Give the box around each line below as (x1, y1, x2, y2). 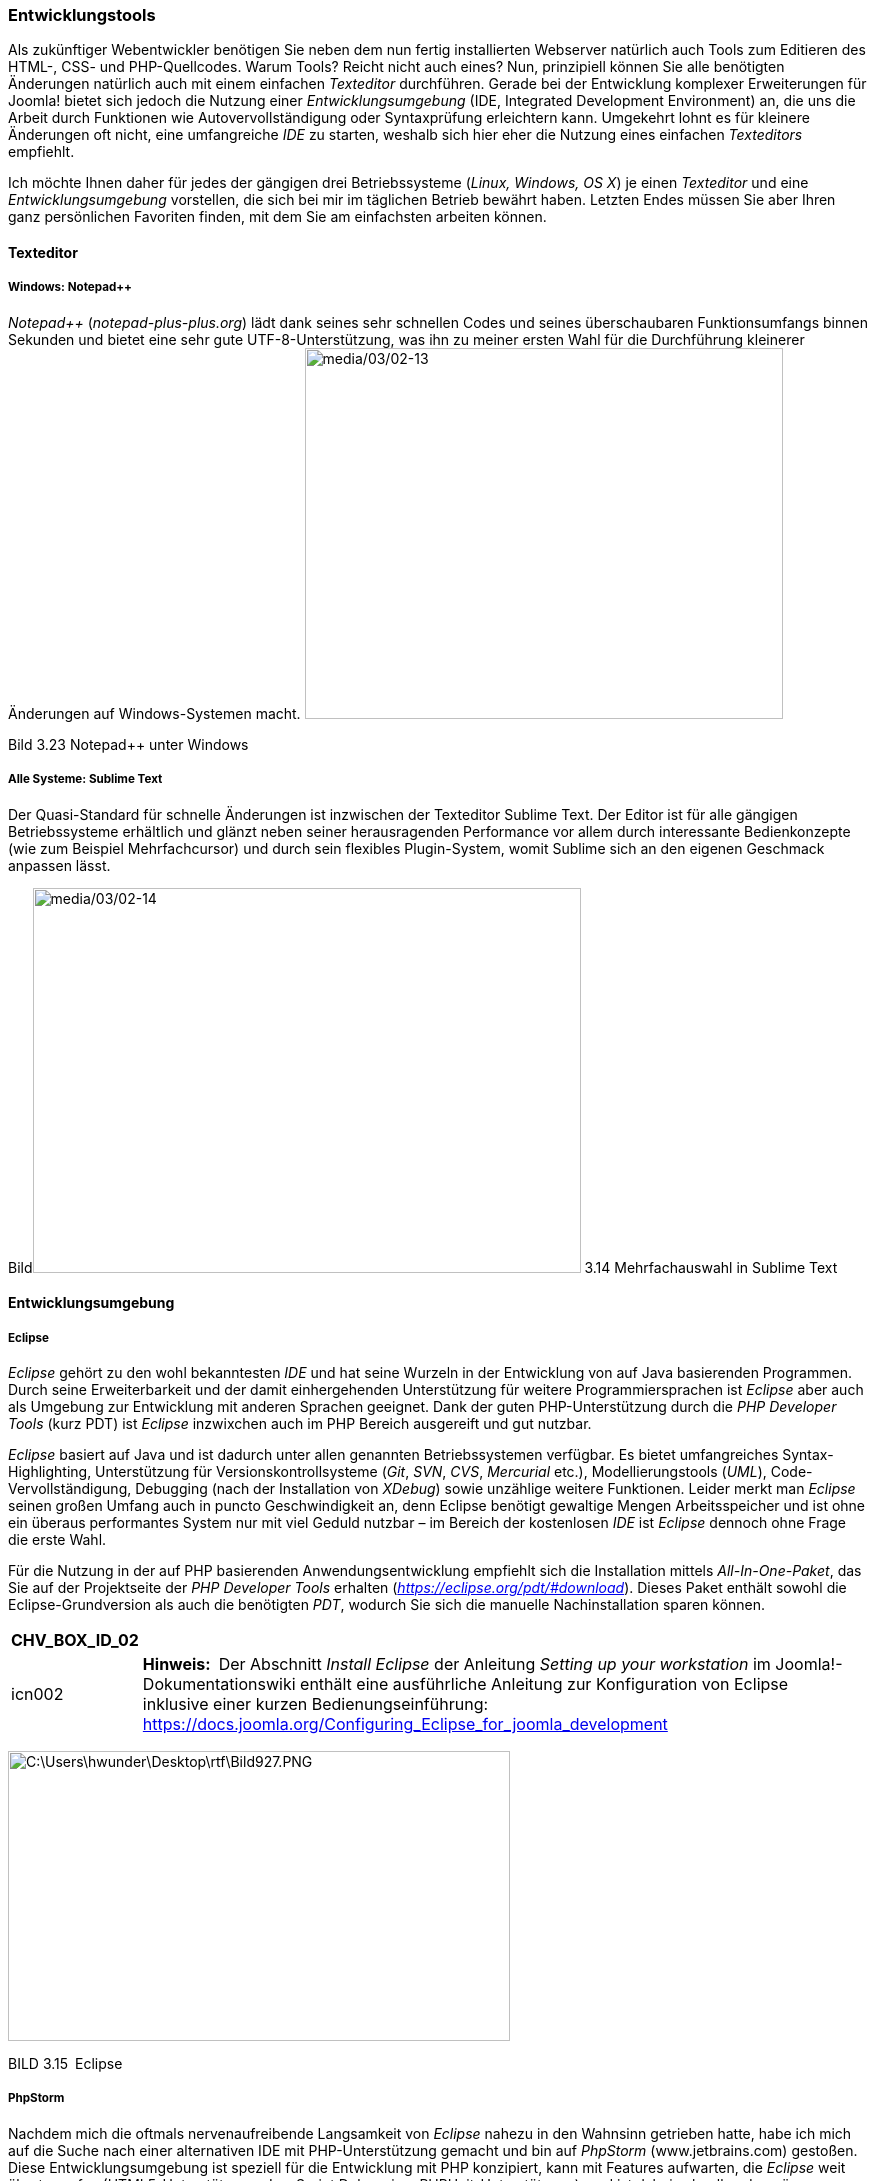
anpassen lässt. (8, 856, 111, 874)
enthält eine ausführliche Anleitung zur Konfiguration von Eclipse (300, 1673, 789, 1694)
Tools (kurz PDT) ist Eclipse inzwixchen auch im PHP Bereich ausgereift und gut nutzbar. (8, 1414, 592, 1432)
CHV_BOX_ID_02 (11, 1629, 139, 1650)
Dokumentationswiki (142, 1673, 296, 1694)
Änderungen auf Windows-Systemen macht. (8, 704, 301, 722)
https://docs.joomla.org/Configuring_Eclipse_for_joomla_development (142, 1713, 668, 1734)
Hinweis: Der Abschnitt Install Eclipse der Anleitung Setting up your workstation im (142, 1653, 771, 1674)
